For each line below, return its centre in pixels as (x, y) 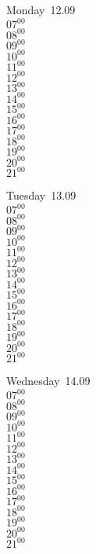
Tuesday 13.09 (41, 195)
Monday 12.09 (41, 9)
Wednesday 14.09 (48, 381)
